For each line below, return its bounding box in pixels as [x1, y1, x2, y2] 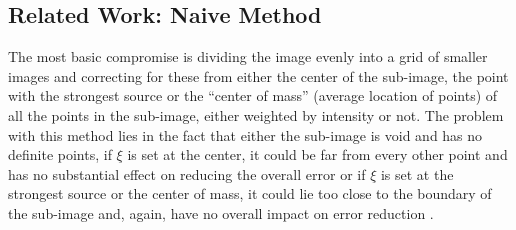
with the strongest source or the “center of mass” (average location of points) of [8, 85, 498, 106]
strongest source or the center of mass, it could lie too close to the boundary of [8, 183, 492, 204]
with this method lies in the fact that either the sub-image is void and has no [8, 124, 483, 145]
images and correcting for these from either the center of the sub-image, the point [8, 65, 509, 86]
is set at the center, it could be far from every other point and [127, 144, 508, 165]
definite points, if [8, 144, 112, 165]
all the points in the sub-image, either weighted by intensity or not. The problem [8, 104, 504, 125]
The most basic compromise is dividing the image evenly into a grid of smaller [8, 46, 488, 67]
